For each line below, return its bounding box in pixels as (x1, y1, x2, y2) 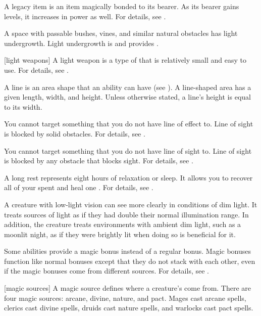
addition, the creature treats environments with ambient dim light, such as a (4, 219, 241, 230)
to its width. (4, 101, 42, 112)
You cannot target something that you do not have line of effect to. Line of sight (4, 118, 253, 129)
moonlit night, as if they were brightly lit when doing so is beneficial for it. (4, 229, 236, 239)
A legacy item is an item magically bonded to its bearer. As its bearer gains (4, 1, 239, 11)
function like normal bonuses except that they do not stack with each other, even (4, 255, 255, 266)
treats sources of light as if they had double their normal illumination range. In (4, 209, 249, 219)
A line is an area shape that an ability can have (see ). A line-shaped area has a (4, 81, 251, 92)
